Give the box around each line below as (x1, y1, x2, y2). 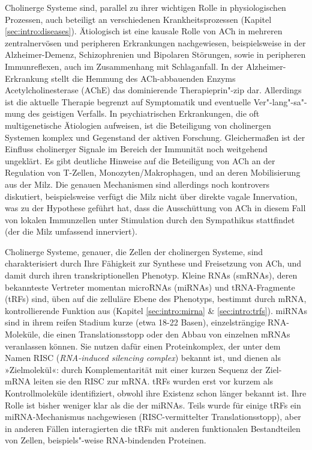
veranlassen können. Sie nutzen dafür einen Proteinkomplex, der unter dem (5, 339, 281, 352)
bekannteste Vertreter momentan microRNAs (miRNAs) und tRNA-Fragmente (5, 280, 295, 293)
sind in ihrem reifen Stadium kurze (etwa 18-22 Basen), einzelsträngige (5, 316, 265, 328)
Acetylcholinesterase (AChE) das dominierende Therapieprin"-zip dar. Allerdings (5, 84, 302, 96)
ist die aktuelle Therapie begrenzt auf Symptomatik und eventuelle (5, 95, 251, 108)
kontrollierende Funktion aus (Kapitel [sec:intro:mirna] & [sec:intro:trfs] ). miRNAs (5, 304, 307, 316)
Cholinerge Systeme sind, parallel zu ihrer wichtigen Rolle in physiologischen (5, 1, 286, 13)
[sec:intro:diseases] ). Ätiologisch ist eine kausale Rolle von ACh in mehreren (5, 25, 283, 37)
